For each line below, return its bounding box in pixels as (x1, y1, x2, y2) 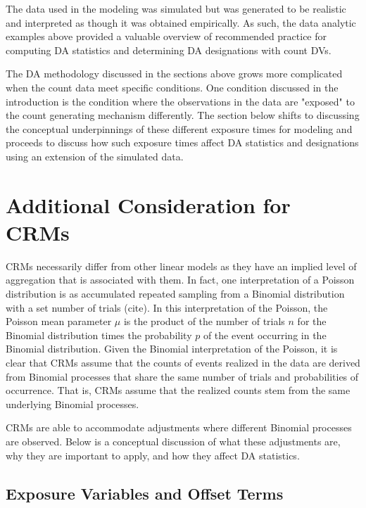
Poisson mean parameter (6, 314, 112, 329)
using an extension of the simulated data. (6, 148, 184, 163)
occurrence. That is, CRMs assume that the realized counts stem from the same (6, 383, 351, 398)
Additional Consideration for (6, 190, 291, 219)
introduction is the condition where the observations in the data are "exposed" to (6, 94, 355, 108)
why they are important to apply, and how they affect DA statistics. (6, 447, 300, 462)
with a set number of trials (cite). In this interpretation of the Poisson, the (6, 300, 328, 315)
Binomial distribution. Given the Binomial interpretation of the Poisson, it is (6, 341, 338, 356)
